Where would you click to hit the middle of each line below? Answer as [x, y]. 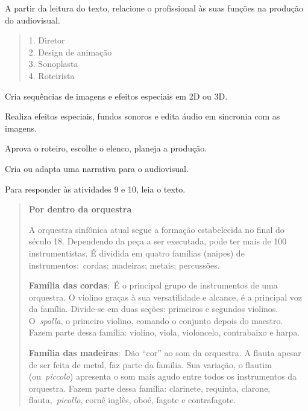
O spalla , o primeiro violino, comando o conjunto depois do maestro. [156, 320]
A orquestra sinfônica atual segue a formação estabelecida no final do [156, 229]
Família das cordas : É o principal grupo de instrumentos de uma [153, 285]
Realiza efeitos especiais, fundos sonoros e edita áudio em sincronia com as [143, 116]
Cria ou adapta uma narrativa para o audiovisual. [97, 168]
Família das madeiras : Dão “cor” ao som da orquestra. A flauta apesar [165, 353]
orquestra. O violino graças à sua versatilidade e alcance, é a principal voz [165, 297]
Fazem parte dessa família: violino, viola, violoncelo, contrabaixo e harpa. [164, 332]
